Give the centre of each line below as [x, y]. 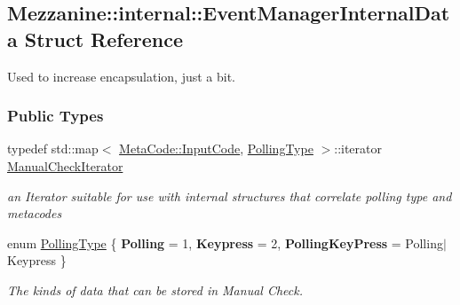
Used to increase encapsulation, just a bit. [122, 76]
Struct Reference [103, 39]
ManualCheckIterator [65, 166]
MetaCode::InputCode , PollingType [216, 149]
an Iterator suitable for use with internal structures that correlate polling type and [230, 196]
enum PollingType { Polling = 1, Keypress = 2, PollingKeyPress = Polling [225, 242]
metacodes [35, 213]
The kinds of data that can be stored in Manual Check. [155, 289]
